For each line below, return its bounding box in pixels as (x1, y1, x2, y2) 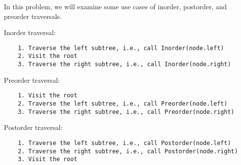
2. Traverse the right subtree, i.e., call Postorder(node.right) (18, 147, 238, 155)
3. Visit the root (18, 156, 78, 163)
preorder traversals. (4, 11, 62, 21)
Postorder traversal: (4, 122, 63, 132)
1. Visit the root (18, 92, 78, 99)
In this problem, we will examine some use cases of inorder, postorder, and (4, 1, 227, 11)
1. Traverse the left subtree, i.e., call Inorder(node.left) (18, 44, 224, 52)
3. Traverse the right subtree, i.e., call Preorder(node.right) (18, 108, 235, 115)
